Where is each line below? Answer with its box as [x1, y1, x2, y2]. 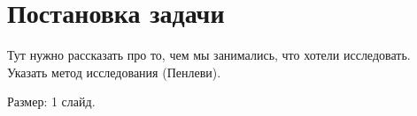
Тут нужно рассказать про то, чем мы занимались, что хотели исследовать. [7, 46, 411, 64]
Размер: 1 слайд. [7, 92, 96, 111]
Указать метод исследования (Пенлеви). [7, 62, 221, 81]
